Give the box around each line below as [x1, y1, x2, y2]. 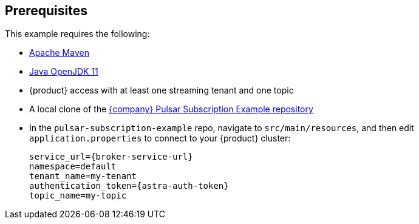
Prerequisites [5, 3, 87, 18]
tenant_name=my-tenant [29, 171, 137, 182]
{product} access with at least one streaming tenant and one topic [29, 85, 294, 96]
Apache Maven [29, 47, 89, 58]
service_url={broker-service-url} [29, 152, 193, 162]
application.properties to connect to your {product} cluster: [29, 133, 291, 144]
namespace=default [29, 161, 117, 172]
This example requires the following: [5, 29, 150, 39]
